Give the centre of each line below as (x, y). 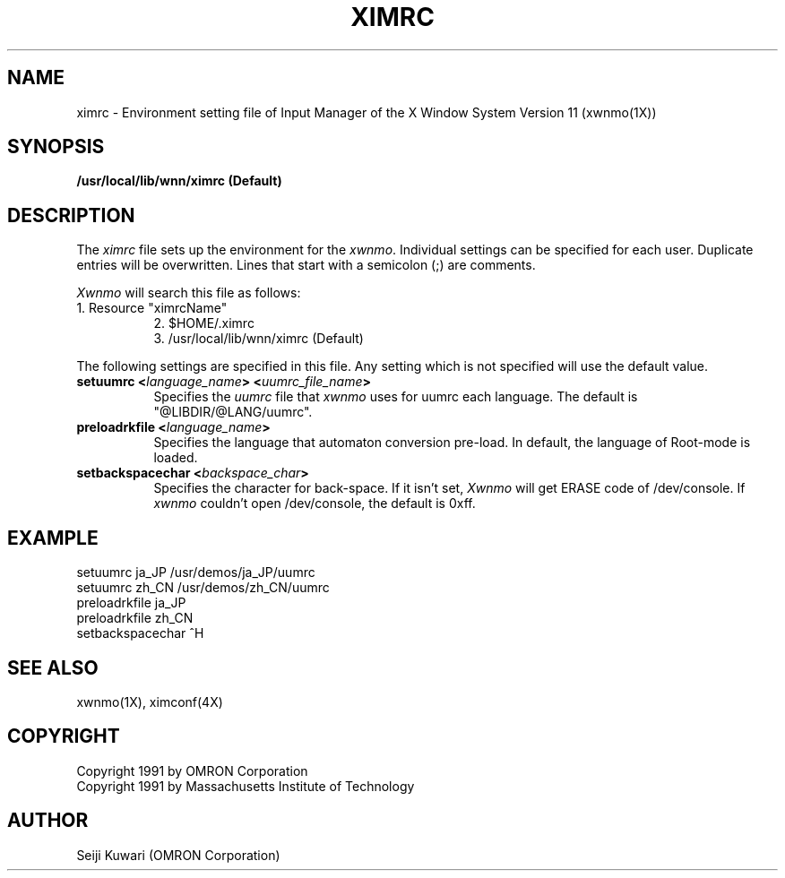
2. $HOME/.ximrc (204, 323)
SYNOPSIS (56, 147)
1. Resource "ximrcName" (152, 308)
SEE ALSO (53, 667)
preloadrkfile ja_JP (131, 603)
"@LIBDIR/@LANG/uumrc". (233, 412)
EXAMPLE (53, 538)
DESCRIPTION (71, 215)
